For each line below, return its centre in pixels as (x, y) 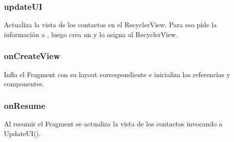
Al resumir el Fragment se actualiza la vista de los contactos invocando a (113, 124)
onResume (25, 105)
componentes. (24, 84)
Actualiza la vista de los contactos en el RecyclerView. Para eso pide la (110, 25)
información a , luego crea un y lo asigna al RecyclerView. (91, 34)
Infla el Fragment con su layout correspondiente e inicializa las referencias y (117, 74)
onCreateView (32, 56)
